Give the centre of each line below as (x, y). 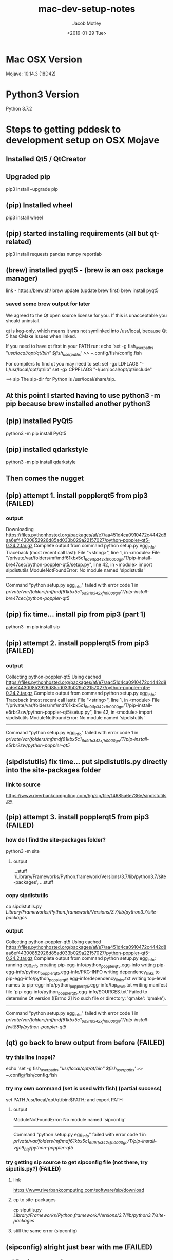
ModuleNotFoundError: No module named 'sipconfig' (70, 1120)
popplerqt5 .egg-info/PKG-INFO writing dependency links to (100, 972)
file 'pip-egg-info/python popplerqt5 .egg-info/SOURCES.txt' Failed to (77, 992)
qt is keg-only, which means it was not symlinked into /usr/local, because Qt (86, 331)
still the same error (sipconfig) (45, 1231)
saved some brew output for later (48, 304)
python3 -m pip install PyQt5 (36, 433)
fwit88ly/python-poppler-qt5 (36, 1027)
